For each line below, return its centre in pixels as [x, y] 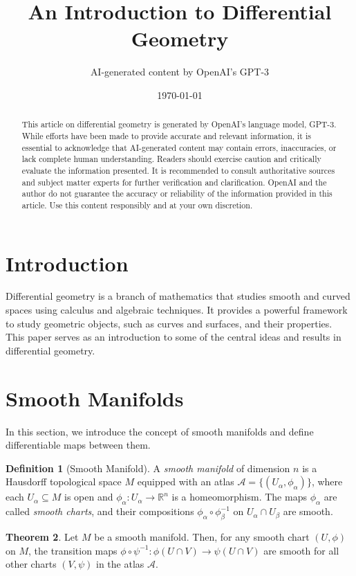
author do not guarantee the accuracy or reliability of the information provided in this [177, 193]
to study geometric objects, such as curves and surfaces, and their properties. [169, 323]
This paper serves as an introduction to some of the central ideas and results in [174, 337]
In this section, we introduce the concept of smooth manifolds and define [160, 431]
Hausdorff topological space [64, 481]
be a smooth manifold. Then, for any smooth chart [202, 536]
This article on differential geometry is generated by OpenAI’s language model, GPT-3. [179, 124]
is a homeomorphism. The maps [239, 497]
